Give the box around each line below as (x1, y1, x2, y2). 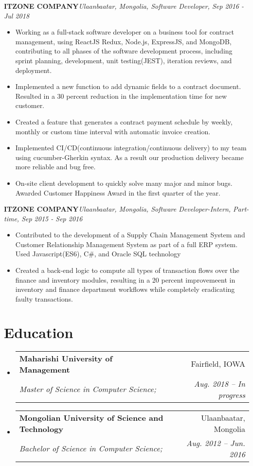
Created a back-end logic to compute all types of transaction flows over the (15, 265, 239, 275)
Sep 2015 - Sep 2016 (21, 213, 83, 223)
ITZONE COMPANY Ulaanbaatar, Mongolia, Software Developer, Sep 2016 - (4, 1, 244, 11)
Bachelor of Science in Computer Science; (19, 443, 163, 454)
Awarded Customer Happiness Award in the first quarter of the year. (15, 187, 220, 197)
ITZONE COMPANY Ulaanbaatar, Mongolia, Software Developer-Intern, (4, 204, 231, 214)
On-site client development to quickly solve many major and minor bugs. (15, 178, 233, 188)
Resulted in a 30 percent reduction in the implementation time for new (15, 90, 227, 101)
